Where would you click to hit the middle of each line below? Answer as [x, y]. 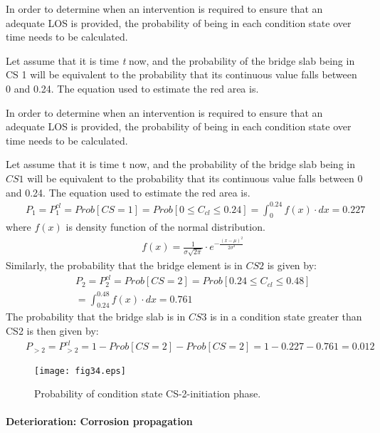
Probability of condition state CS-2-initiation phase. [148, 393]
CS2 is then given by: [52, 330]
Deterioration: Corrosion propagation [99, 421]
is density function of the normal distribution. [165, 227]
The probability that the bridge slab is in [96, 317]
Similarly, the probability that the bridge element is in [124, 265]
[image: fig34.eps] [80, 371]
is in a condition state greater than [286, 317]
